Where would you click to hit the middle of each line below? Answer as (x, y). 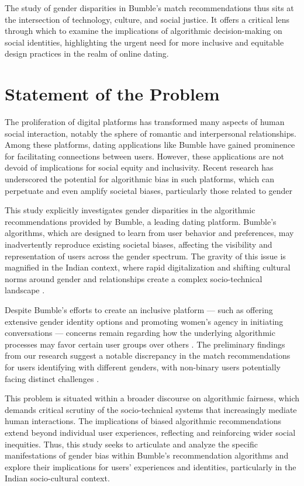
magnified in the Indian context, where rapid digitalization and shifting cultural (148, 267)
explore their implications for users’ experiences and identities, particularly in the (151, 466)
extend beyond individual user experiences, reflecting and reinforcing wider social (150, 432)
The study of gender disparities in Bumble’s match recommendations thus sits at (149, 8)
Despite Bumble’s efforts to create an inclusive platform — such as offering (139, 310)
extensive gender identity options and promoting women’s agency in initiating (144, 321)
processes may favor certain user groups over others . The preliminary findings (145, 344)
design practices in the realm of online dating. (87, 53)
